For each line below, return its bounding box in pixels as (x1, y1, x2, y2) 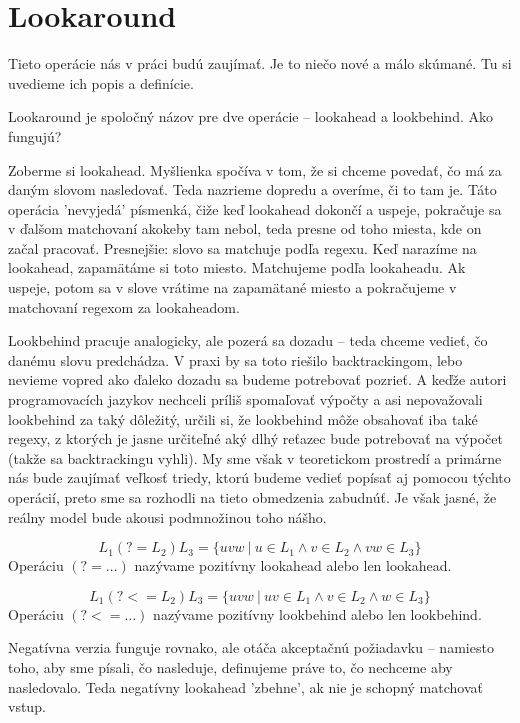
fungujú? (8, 125, 62, 146)
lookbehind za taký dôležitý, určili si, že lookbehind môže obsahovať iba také (8, 408, 478, 429)
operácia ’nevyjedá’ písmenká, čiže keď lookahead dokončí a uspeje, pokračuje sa (8, 198, 502, 219)
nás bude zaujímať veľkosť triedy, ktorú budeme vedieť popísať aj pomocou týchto (8, 467, 511, 488)
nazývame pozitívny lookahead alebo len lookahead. (134, 555, 452, 576)
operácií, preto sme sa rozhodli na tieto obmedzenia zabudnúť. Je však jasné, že (8, 487, 497, 507)
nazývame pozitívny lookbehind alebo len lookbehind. (153, 603, 482, 624)
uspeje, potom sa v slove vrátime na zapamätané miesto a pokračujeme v (8, 277, 457, 298)
